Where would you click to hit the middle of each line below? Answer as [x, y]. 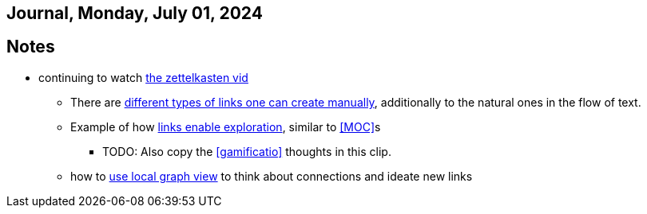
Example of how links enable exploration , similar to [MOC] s [226, 126]
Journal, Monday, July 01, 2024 [135, 13]
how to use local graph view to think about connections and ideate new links [272, 176]
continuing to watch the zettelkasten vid [143, 77]
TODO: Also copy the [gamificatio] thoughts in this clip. [247, 151]
